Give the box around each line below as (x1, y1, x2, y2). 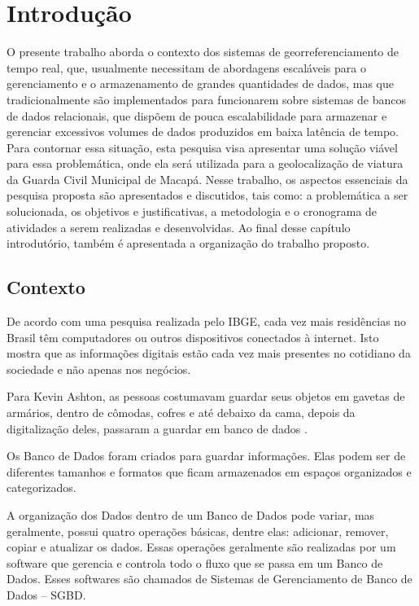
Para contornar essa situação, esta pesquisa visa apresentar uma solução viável (7, 138, 398, 156)
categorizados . (7, 479, 76, 496)
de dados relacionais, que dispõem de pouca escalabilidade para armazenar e (7, 107, 387, 124)
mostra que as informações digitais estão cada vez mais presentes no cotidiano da (7, 345, 411, 362)
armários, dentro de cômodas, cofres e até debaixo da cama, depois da (7, 404, 356, 421)
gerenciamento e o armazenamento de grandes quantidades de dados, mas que (7, 75, 394, 92)
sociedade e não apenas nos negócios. (7, 360, 191, 377)
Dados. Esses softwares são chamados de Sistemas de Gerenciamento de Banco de (7, 570, 412, 587)
